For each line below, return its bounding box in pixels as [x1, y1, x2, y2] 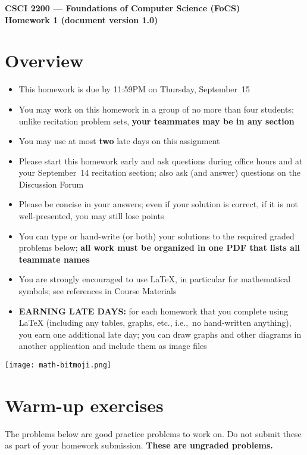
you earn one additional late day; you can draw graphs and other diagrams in [18, 328, 302, 340]
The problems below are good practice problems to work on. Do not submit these [5, 427, 302, 440]
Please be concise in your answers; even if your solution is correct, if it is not [18, 198, 298, 210]
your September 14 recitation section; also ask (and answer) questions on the [18, 166, 300, 179]
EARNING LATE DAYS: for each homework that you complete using [18, 304, 289, 317]
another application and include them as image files [18, 339, 207, 352]
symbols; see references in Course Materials [18, 285, 177, 297]
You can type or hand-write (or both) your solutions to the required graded [18, 229, 295, 242]
